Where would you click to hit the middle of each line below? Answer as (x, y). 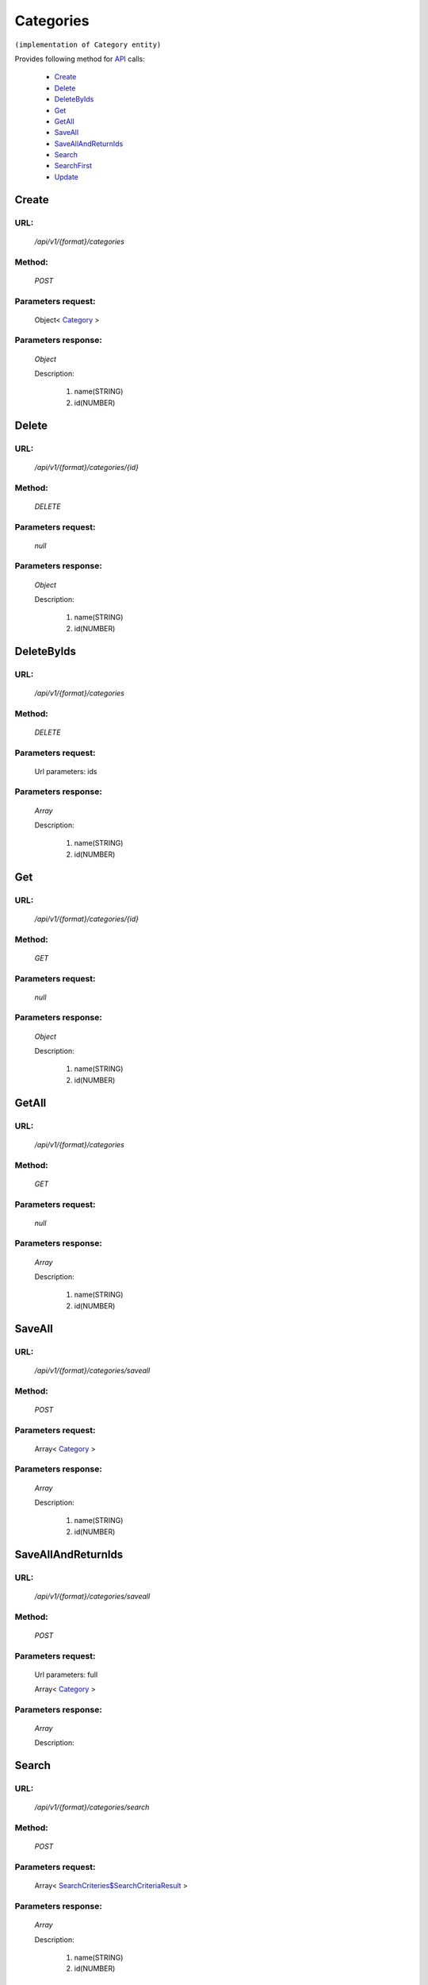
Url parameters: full (66, 1675)
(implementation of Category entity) (88, 44)
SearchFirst (73, 166)
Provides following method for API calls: (80, 59)
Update (67, 177)
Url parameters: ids (66, 771)
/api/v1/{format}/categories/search (92, 1807)
